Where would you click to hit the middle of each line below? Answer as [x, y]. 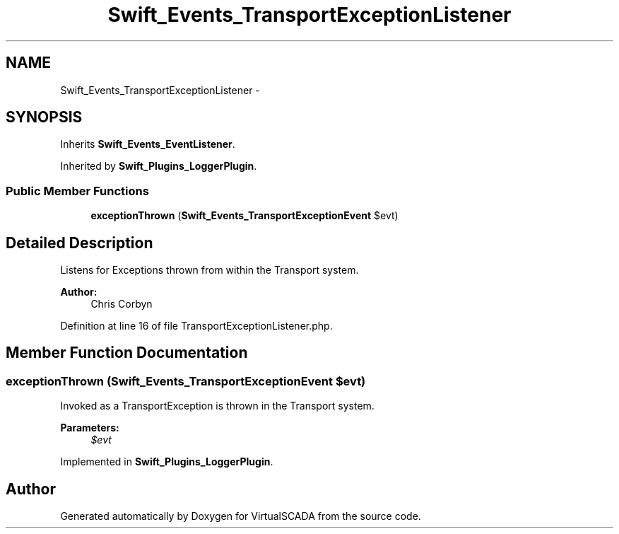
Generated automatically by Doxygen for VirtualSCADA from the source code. [241, 516]
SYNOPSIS [44, 117]
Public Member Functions [77, 191]
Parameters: [90, 428]
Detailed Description [79, 243]
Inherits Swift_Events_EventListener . [148, 144]
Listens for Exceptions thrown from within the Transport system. [210, 270]
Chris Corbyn [122, 304]
